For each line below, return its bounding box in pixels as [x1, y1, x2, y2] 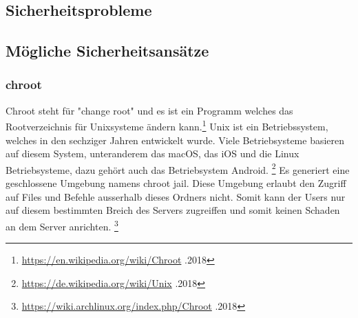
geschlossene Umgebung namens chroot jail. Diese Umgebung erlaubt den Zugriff [6, 176, 346, 190]
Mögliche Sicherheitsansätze [6, 40, 209, 61]
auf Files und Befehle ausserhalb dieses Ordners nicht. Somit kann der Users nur [6, 189, 346, 203]
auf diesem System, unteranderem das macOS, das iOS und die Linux [6, 146, 299, 161]
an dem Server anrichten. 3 [6, 217, 118, 233]
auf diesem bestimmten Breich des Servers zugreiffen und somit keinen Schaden [6, 203, 340, 217]
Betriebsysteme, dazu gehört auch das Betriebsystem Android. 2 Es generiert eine [6, 160, 350, 177]
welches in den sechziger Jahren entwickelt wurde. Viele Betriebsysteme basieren [6, 132, 345, 147]
